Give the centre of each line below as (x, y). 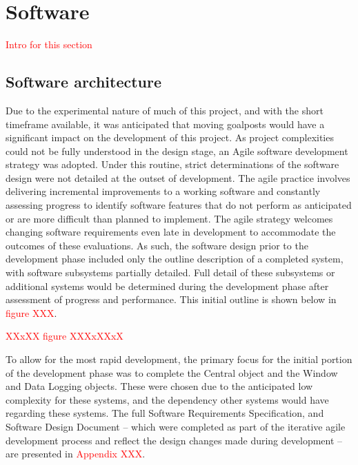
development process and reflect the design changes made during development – (174, 440)
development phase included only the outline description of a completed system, (175, 259)
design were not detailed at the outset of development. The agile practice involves (178, 177)
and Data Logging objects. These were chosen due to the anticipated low (159, 386)
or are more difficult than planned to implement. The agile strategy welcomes (169, 218)
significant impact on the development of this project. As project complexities (170, 137)
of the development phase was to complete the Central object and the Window (172, 372)
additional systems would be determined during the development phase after (167, 286)
